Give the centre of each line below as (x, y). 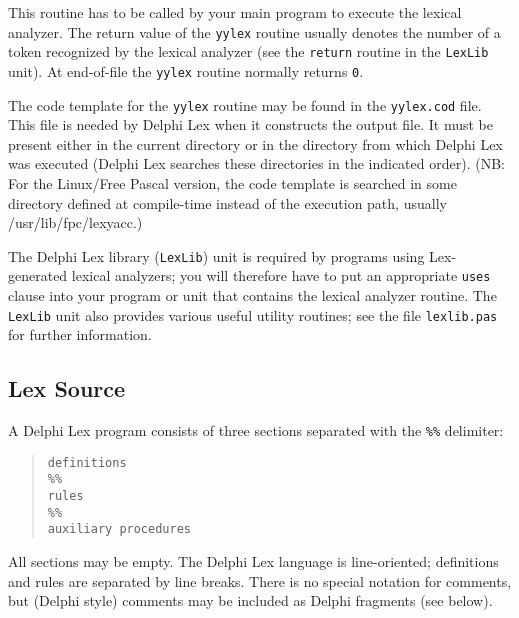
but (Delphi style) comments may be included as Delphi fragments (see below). (250, 600)
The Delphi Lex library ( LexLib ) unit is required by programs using (216, 255)
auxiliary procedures (119, 529)
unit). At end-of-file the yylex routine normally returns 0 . (186, 70)
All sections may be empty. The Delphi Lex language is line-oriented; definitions (253, 561)
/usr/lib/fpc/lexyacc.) (75, 222)
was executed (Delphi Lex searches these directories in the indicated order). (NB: (256, 163)
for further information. (80, 334)
